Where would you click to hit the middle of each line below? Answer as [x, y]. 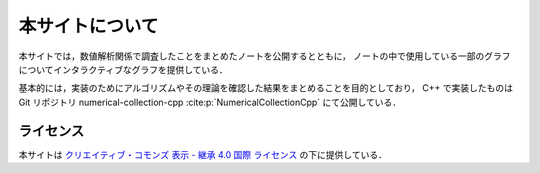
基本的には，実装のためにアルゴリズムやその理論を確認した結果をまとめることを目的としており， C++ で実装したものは [266, 88]
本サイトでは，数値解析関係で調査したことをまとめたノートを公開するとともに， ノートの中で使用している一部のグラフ [264, 56]
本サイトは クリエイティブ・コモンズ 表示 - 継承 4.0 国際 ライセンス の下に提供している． [202, 154]
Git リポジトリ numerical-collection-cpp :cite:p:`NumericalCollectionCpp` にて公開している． [210, 102]
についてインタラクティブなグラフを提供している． [123, 69]
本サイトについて [88, 26]
